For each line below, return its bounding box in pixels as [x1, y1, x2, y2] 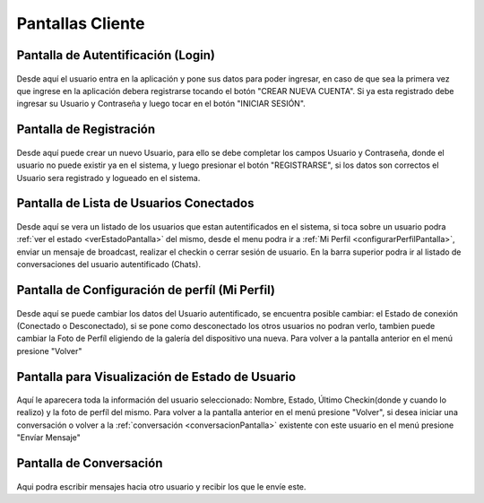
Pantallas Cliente [16, 13, 145, 33]
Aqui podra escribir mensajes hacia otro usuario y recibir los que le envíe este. [16, 481, 307, 492]
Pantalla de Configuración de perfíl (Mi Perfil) [16, 282, 275, 298]
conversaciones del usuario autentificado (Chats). [16, 259, 202, 270]
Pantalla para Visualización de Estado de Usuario [16, 369, 296, 385]
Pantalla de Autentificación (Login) [16, 48, 215, 63]
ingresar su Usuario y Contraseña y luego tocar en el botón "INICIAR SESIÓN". [16, 99, 307, 109]
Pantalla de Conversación [16, 455, 163, 471]
